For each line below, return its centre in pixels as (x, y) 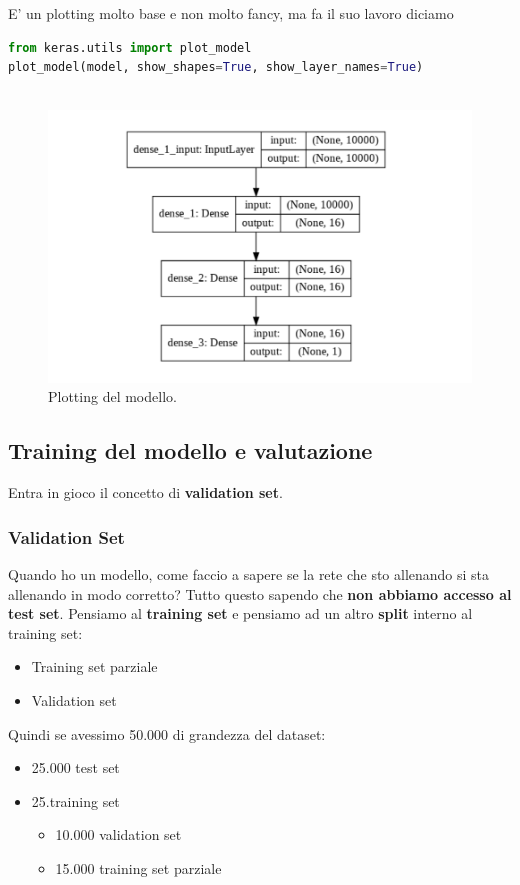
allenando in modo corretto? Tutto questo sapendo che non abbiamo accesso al (260, 593)
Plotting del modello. (112, 396)
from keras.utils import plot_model (130, 47)
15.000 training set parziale (138, 867)
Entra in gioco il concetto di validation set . (145, 492)
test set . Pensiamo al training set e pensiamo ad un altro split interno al (240, 613)
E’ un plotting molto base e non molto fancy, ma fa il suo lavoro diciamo (231, 13)
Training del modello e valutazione (190, 450)
